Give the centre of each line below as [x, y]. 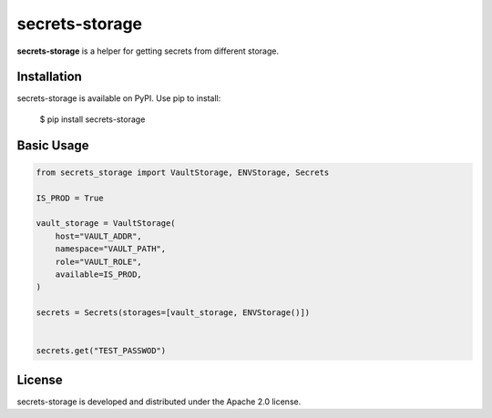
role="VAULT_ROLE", [99, 261]
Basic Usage [53, 145]
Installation [49, 77]
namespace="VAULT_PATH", [111, 249]
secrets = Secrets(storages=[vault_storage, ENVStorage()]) [173, 313]
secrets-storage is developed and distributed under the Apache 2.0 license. [159, 402]
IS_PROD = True [70, 198]
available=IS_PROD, [99, 274]
